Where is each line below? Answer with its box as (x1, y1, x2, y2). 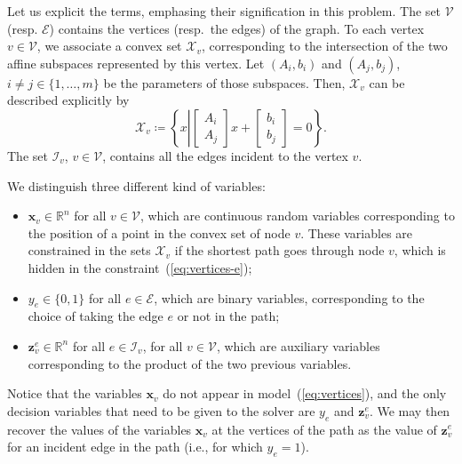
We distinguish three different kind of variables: (7, 176, 266, 195)
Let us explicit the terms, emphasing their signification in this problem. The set (7, 2, 442, 20)
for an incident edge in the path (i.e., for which (7, 437, 263, 456)
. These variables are (300, 223, 413, 242)
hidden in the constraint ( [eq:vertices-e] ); (28, 258, 252, 276)
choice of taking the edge (28, 307, 163, 325)
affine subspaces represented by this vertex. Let (7, 53, 265, 72)
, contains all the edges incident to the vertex (102, 146, 348, 164)
